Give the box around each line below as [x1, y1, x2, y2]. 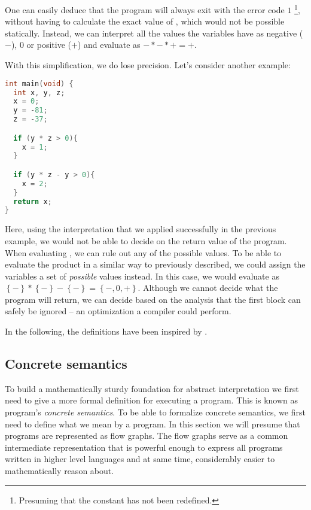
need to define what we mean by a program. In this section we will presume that [5, 417, 300, 430]
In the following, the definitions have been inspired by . [5, 325, 208, 338]
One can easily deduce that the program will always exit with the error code [5, 3, 285, 16]
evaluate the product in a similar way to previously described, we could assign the [5, 258, 306, 271]
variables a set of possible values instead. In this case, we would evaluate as [5, 269, 279, 282]
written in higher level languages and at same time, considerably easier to [5, 453, 275, 465]
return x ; [13, 197, 52, 206]
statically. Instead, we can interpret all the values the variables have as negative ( [5, 26, 303, 39]
